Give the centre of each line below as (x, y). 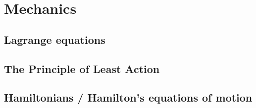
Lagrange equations (55, 39)
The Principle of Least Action (82, 68)
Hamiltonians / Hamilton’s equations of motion (128, 97)
